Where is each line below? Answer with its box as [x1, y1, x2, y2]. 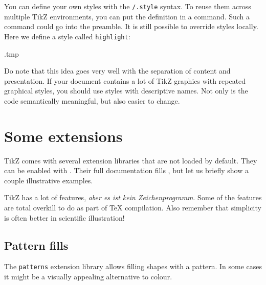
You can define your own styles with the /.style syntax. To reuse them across [4, 1, 251, 11]
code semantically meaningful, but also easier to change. [4, 95, 180, 106]
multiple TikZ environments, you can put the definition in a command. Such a [4, 11, 250, 21]
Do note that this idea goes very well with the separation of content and [4, 65, 231, 76]
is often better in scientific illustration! [4, 212, 125, 223]
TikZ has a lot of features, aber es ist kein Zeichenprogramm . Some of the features [4, 192, 262, 203]
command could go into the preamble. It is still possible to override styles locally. [4, 21, 258, 32]
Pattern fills [4, 237, 69, 253]
